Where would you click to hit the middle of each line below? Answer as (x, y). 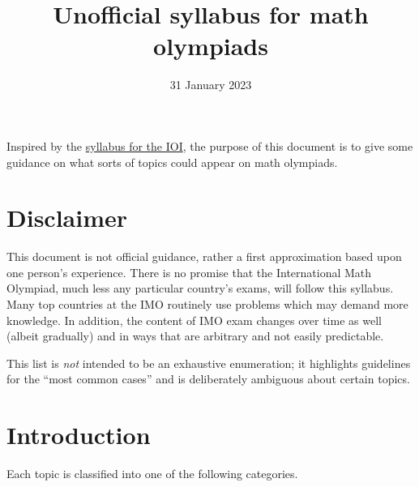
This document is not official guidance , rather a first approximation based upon (204, 256)
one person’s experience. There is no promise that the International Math (189, 272)
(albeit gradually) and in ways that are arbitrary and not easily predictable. (195, 336)
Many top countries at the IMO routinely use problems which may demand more (207, 304)
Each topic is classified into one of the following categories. (152, 474)
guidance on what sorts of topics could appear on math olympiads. (172, 162)
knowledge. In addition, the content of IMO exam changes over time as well (194, 320)
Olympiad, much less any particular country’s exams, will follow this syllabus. (200, 288)
